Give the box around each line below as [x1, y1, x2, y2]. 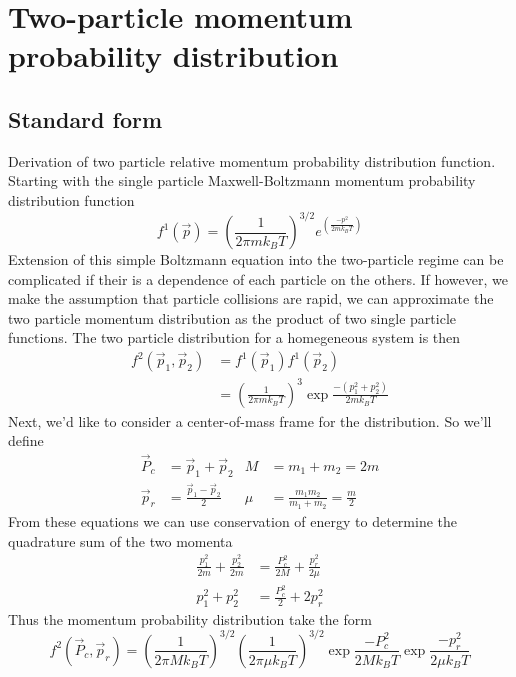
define [8, 430, 44, 451]
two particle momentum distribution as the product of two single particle [8, 307, 456, 328]
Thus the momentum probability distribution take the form [8, 608, 372, 629]
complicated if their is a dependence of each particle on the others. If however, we [8, 268, 508, 289]
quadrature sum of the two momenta [8, 530, 233, 551]
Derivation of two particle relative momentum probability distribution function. [8, 150, 496, 171]
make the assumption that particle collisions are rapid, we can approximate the [8, 288, 494, 309]
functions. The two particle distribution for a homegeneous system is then [8, 327, 461, 348]
